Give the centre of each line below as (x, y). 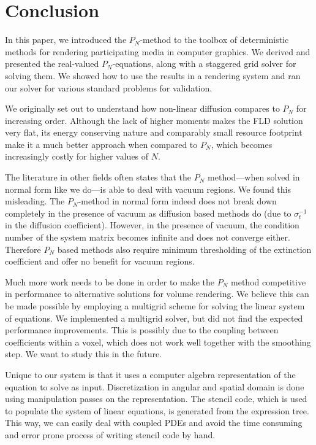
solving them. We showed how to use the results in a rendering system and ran (153, 75)
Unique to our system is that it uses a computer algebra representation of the (150, 374)
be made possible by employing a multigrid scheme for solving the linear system (155, 306)
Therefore (23, 249)
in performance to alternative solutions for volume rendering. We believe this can (157, 294)
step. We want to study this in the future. (84, 354)
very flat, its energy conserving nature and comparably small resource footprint (154, 132)
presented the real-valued (52, 64)
